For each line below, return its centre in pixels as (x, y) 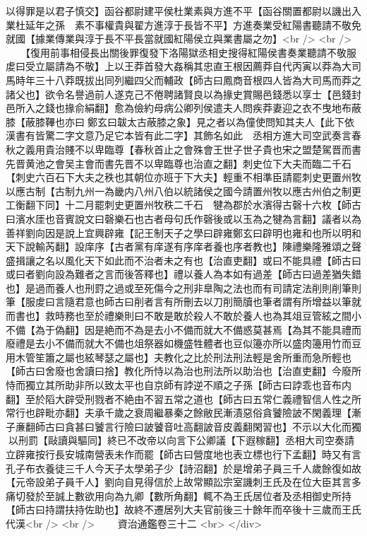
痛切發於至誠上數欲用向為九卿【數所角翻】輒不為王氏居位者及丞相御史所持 (179, 495)
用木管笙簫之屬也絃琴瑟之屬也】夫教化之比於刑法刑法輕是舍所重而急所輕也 (179, 357)
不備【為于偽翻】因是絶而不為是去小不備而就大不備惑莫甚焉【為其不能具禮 (179, 329)
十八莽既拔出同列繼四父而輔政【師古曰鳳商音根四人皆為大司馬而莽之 (203, 80)
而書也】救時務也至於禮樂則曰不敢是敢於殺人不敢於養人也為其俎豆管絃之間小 (183, 316)
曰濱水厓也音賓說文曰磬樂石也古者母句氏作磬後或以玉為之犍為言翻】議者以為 (183, 218)
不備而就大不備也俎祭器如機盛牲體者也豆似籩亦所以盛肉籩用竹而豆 (208, 343)
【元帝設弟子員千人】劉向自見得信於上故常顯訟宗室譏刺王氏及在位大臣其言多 (183, 482)
